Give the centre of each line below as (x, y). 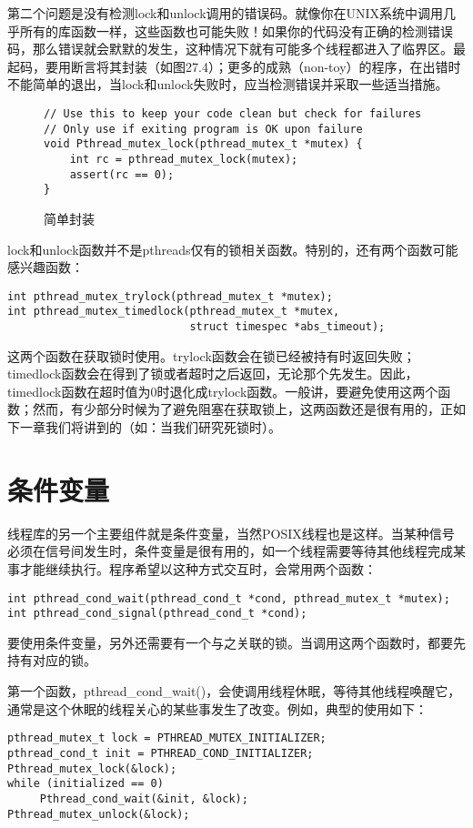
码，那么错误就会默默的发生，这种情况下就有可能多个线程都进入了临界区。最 (236, 49)
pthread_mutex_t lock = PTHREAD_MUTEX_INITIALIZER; (167, 738)
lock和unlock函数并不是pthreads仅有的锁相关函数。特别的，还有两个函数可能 (233, 249)
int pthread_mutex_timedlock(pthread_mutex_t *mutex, (174, 312)
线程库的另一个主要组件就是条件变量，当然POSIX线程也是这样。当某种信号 (231, 533)
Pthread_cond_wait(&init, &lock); (144, 798)
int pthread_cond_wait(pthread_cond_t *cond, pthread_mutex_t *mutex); (229, 598)
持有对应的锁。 (52, 660)
